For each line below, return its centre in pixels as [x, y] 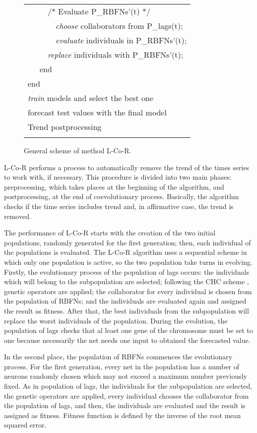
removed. [18, 216]
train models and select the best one [91, 98]
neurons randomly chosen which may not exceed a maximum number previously [126, 376]
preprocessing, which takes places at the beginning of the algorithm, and [114, 186]
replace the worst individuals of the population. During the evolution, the [116, 320]
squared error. [25, 425]
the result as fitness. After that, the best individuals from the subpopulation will [127, 310]
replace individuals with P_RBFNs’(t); [116, 54]
